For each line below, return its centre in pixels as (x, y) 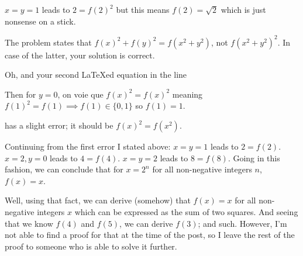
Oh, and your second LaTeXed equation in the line (96, 75)
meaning (187, 94)
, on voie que (80, 94)
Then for (20, 94)
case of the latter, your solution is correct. (80, 55)
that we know (29, 223)
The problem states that (48, 42)
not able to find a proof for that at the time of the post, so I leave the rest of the (150, 235)
